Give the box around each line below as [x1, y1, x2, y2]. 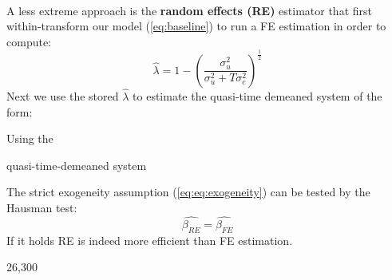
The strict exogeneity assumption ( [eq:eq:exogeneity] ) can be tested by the [6, 183, 370, 200]
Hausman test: [6, 199, 77, 215]
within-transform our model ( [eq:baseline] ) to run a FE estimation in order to [6, 18, 386, 34]
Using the [6, 130, 53, 147]
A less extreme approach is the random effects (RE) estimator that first [6, 2, 372, 18]
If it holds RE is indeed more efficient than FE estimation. [6, 231, 293, 248]
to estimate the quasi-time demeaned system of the [133, 87, 382, 104]
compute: [6, 33, 51, 49]
